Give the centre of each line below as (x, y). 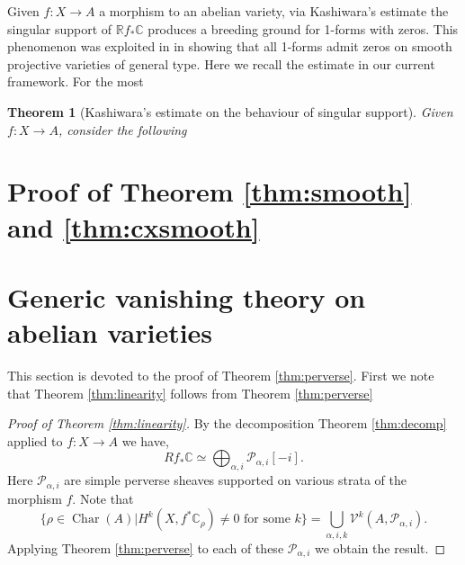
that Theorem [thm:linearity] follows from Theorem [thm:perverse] (190, 393)
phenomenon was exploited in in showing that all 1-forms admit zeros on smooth (230, 46)
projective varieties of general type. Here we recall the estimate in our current (221, 63)
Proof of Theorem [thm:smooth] (210, 191)
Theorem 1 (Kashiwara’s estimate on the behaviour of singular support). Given (230, 111)
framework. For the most (76, 81)
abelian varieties (110, 332)
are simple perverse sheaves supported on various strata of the (235, 480)
